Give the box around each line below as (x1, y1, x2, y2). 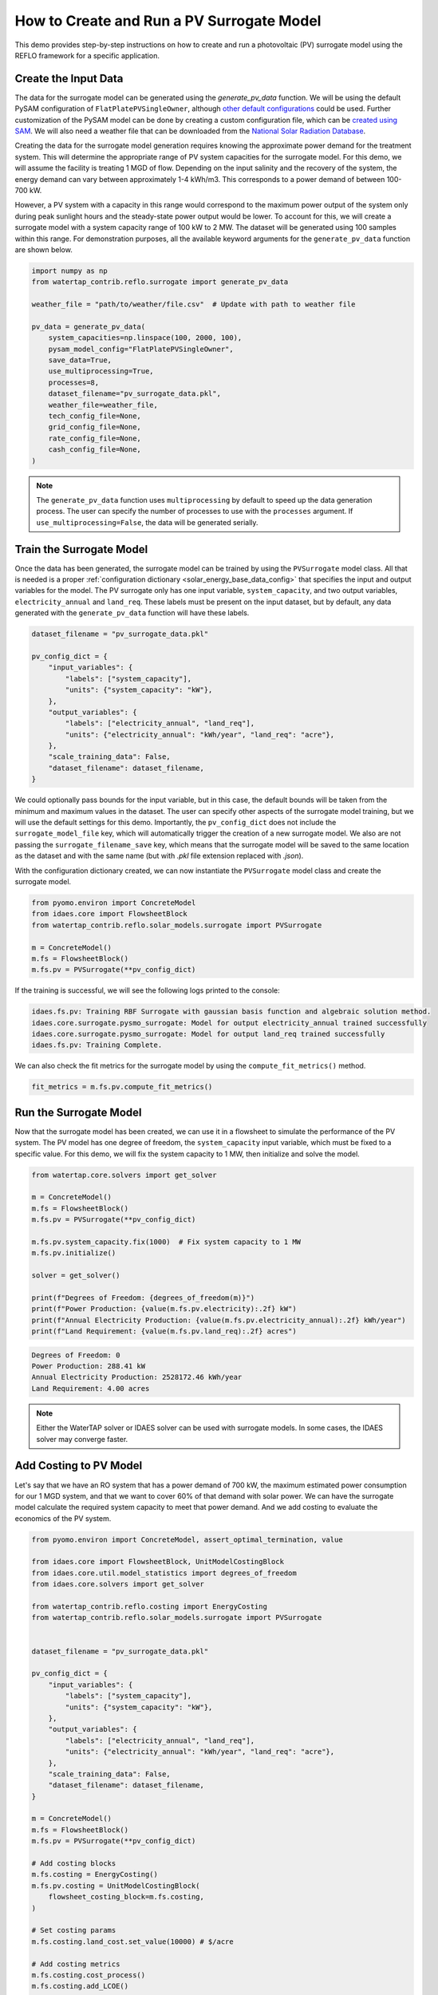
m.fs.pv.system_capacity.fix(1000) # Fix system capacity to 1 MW (31, 1238, 302, 1246)
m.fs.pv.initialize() (31, 1249, 116, 1258)
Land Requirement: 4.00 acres (31, 1384, 150, 1393)
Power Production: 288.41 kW (31, 1361, 146, 1371)
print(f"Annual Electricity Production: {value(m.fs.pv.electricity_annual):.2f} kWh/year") (31, 1315, 406, 1325)
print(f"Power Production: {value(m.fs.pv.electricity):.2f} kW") (31, 1305, 297, 1314)
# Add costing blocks (31, 1859, 116, 1868)
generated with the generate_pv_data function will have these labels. (14, 608, 250, 618)
